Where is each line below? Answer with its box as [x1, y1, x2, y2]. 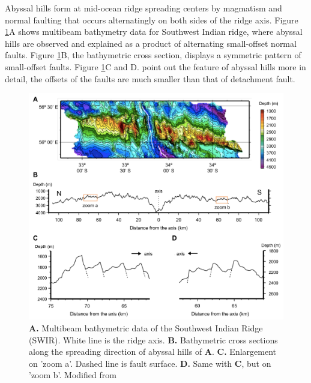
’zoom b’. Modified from [29, 369, 116, 381]
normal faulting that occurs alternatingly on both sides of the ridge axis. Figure [5, 13, 298, 26]
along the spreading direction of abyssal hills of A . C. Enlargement [29, 345, 276, 358]
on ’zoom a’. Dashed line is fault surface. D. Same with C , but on [29, 357, 271, 369]
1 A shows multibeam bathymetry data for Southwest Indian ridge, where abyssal [5, 25, 303, 38]
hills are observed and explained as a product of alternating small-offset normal [5, 37, 297, 49]
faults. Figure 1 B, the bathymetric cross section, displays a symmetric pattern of [5, 49, 301, 61]
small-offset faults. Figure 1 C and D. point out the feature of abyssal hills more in [5, 60, 306, 73]
